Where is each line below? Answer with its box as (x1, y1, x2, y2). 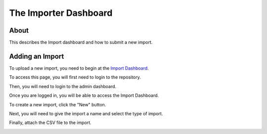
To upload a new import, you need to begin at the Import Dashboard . (9, 65, 149, 71)
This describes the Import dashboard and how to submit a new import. (9, 40, 153, 45)
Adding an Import (9, 52, 64, 60)
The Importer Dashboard (9, 7, 113, 18)
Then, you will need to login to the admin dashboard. (9, 83, 117, 89)
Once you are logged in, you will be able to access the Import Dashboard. (9, 92, 159, 98)
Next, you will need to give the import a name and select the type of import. (9, 110, 163, 116)
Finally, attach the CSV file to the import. (9, 120, 91, 126)
